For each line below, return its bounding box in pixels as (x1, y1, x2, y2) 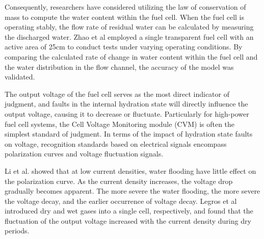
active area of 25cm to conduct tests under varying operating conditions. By (5, 41, 243, 52)
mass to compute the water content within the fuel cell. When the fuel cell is (5, 11, 244, 22)
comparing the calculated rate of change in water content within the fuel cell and (5, 51, 258, 62)
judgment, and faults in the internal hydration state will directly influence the (5, 98, 248, 109)
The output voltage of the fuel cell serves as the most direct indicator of (5, 88, 229, 99)
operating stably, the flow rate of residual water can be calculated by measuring (5, 21, 254, 32)
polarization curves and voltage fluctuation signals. (5, 148, 164, 159)
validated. (5, 71, 35, 82)
